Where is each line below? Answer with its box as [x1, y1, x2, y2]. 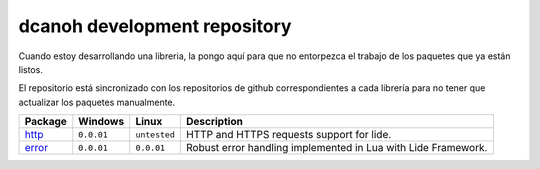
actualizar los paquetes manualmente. [18, 96, 176, 108]
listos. [18, 63, 44, 75]
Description [185, 115, 244, 129]
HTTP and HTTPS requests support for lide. [185, 128, 392, 142]
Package [24, 115, 67, 129]
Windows [78, 115, 125, 129]
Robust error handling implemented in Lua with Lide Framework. [185, 141, 488, 155]
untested [135, 129, 175, 140]
